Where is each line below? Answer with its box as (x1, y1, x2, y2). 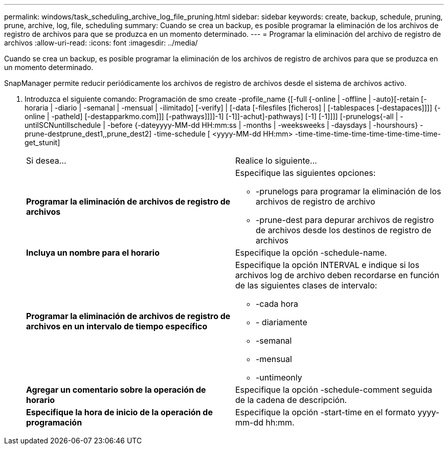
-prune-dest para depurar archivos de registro (256, 215, 434, 225)
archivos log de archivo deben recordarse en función (235, 270, 439, 280)
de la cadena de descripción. (235, 395, 347, 405)
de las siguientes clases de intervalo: (235, 280, 377, 290)
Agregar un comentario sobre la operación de (26, 385, 206, 395)
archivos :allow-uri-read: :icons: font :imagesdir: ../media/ (4, 38, 198, 47)
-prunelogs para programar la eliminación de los (256, 186, 441, 196)
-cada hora (256, 299, 298, 309)
